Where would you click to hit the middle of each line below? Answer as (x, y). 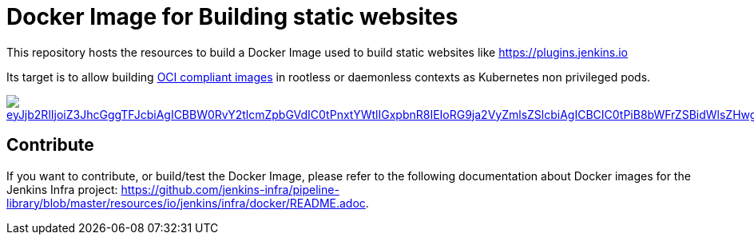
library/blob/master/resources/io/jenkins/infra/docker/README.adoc (186, 203)
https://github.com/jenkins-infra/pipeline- (230, 189)
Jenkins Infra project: (62, 189)
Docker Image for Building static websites (232, 17)
